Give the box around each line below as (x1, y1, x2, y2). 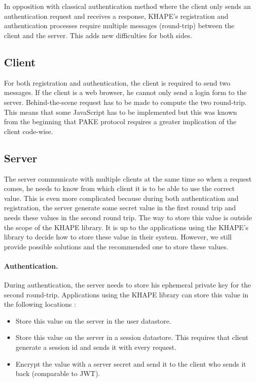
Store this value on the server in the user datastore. (15, 315, 171, 326)
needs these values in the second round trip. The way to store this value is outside (4, 212, 252, 222)
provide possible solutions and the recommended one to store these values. (4, 241, 228, 251)
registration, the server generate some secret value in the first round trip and (4, 202, 236, 213)
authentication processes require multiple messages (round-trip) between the (4, 20, 234, 31)
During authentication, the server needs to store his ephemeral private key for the (4, 280, 251, 290)
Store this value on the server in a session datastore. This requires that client (15, 332, 249, 342)
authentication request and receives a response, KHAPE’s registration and (4, 10, 228, 21)
